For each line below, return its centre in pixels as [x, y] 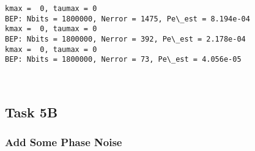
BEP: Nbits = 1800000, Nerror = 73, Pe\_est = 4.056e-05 [123, 60]
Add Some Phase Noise [64, 142]
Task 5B [31, 112]
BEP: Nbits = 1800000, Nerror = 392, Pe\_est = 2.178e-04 [125, 39]
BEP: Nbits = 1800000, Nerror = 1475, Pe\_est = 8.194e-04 [127, 19]
